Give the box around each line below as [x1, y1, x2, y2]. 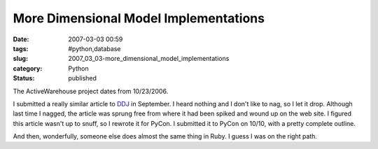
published [68, 74, 97, 83]
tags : [13, 44, 29, 52]
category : [13, 64, 43, 73]
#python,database [68, 44, 121, 52]
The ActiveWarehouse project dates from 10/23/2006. [13, 87, 169, 95]
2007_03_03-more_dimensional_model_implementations [68, 55, 230, 63]
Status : [13, 74, 35, 83]
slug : [13, 55, 28, 63]
